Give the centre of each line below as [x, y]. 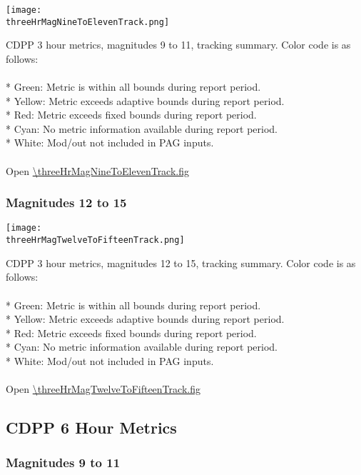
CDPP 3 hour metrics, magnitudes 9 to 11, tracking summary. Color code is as [178, 45]
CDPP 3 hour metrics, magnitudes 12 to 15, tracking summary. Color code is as [181, 262]
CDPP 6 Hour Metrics [91, 427]
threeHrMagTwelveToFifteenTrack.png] [95, 240]
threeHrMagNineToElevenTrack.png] [88, 22]
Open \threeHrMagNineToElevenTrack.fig [98, 170]
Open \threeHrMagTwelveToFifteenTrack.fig [103, 389]
